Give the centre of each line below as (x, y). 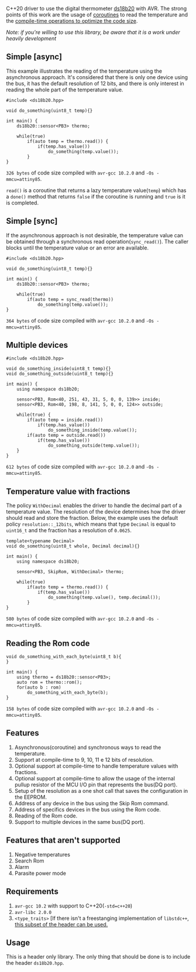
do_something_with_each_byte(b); (68, 693)
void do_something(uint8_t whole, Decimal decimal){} (73, 546)
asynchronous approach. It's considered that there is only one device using (97, 77)
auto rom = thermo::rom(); (49, 682)
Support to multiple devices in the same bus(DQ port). (80, 822)
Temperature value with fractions (68, 491)
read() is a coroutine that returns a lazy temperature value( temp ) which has (96, 190)
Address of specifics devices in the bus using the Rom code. (87, 809)
